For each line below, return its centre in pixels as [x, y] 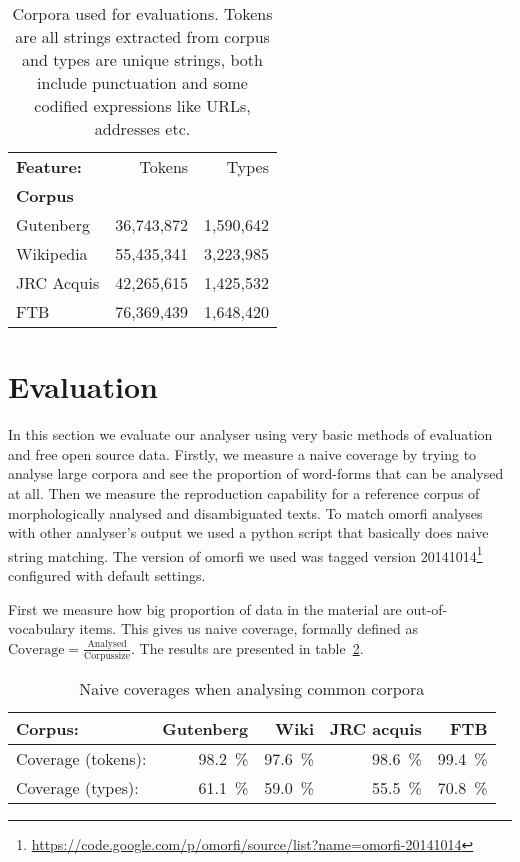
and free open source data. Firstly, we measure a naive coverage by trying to [242, 453]
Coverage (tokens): [81, 759]
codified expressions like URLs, [142, 105]
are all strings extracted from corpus [142, 36]
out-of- [427, 608]
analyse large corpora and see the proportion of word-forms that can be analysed [256, 473]
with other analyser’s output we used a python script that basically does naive [248, 532]
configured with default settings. [107, 574]
